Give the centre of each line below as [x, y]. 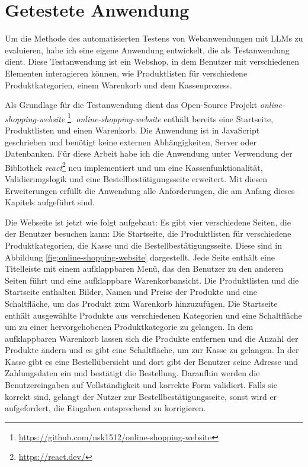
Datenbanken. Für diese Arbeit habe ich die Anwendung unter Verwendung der [149, 153]
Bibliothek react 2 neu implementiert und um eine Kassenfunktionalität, [134, 166]
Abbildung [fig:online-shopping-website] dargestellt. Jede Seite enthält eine [140, 257]
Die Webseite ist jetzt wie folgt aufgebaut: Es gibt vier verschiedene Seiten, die [148, 222]
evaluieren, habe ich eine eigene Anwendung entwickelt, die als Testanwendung [147, 50]
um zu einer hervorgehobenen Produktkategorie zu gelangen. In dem [129, 327]
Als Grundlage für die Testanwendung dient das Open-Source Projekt [131, 105]
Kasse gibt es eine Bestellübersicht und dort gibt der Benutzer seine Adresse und [152, 361]
